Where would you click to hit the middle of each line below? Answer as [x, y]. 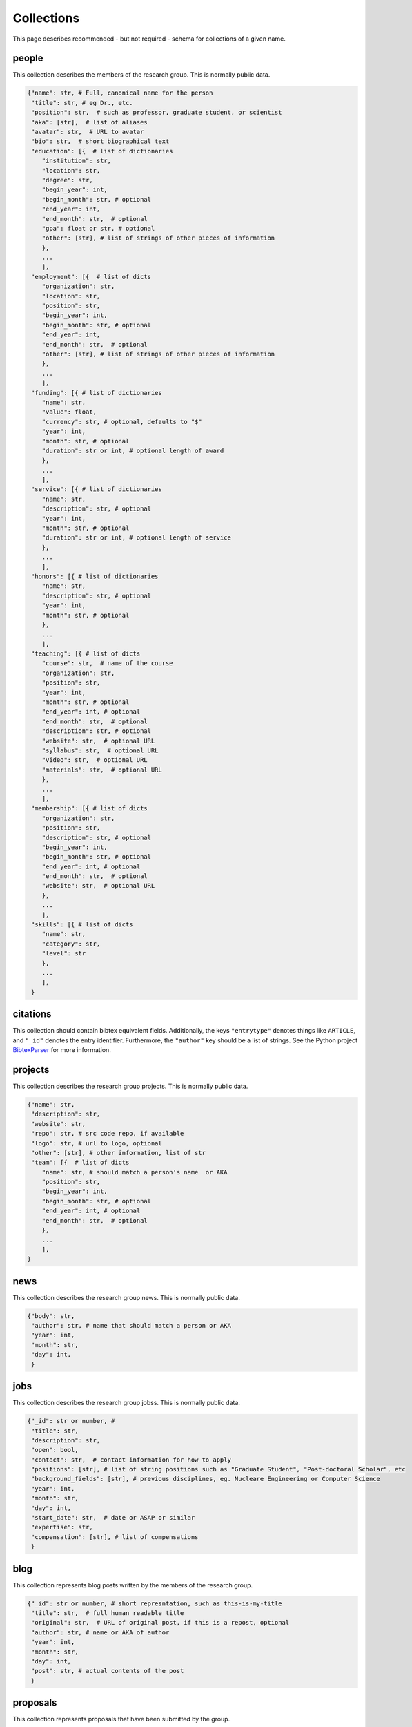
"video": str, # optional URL [95, 760]
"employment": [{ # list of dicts [91, 277]
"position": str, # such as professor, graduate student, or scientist [157, 113]
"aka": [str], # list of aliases [89, 122]
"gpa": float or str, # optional [98, 228]
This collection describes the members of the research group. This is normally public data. [141, 75]
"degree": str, [67, 180]
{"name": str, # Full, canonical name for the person [120, 93]
